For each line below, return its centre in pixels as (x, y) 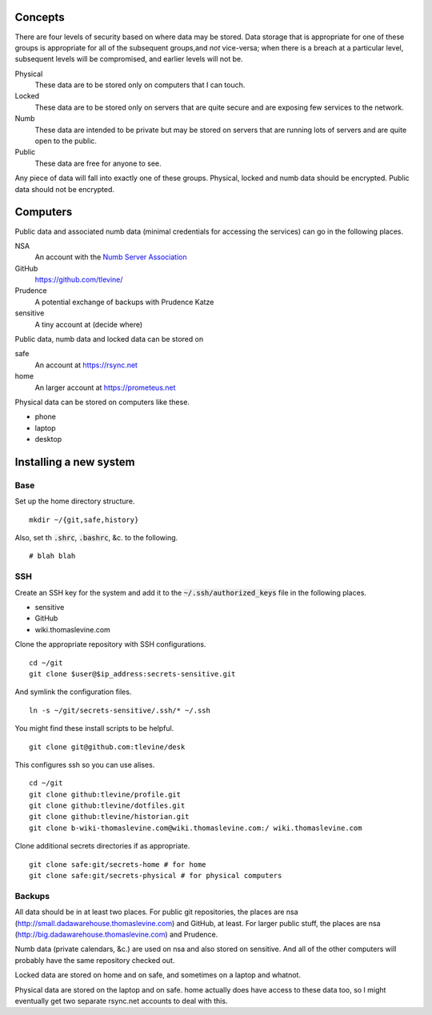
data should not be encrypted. (65, 189)
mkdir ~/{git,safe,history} (84, 520)
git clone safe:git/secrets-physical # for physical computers (156, 876)
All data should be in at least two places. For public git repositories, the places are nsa (157, 912)
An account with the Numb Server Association (111, 257)
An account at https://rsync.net (86, 365)
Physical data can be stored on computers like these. (102, 402)
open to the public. (66, 141)
